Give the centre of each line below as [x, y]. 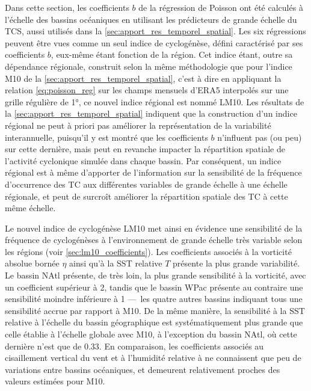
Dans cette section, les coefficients [67, 7]
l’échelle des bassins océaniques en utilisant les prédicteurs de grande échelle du [151, 19]
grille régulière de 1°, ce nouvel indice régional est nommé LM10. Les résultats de [155, 101]
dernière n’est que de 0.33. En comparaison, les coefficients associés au [134, 346]
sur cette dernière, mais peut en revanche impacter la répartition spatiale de [145, 149]
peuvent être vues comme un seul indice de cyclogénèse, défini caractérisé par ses [154, 42]
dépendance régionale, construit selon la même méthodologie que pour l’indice [149, 66]
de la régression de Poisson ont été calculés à [221, 7]
